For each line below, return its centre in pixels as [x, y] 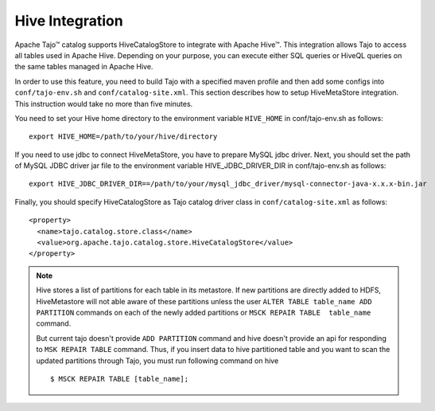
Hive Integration [69, 21]
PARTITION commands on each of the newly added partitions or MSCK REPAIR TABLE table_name [204, 312]
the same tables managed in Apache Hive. [84, 67]
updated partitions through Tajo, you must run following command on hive [157, 360]
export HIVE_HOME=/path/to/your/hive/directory [123, 137]
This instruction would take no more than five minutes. [104, 104]
